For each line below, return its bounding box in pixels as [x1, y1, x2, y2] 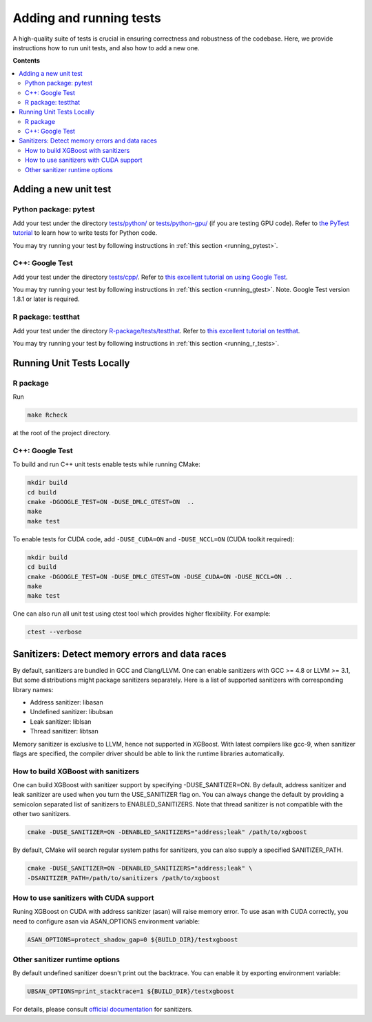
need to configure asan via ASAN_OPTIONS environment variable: [12, 917, 200, 926]
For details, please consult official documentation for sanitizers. [12, 1005, 193, 1014]
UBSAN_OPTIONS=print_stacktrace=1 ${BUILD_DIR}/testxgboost [27, 988, 235, 995]
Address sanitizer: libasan [30, 698, 103, 706]
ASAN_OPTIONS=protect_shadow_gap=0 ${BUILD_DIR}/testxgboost [27, 935, 238, 943]
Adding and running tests [12, 10, 161, 25]
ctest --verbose [27, 628, 83, 636]
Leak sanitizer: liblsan [30, 717, 92, 726]
